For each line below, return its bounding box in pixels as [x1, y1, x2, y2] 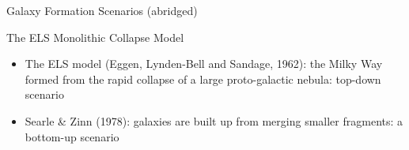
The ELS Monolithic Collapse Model [6, 28, 184, 45]
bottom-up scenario [25, 128, 119, 144]
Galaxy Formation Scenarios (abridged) [6, 2, 198, 18]
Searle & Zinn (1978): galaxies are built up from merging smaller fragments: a [25, 112, 403, 129]
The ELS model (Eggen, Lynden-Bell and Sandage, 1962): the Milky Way [25, 55, 383, 72]
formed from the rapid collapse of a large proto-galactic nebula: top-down [25, 70, 381, 87]
